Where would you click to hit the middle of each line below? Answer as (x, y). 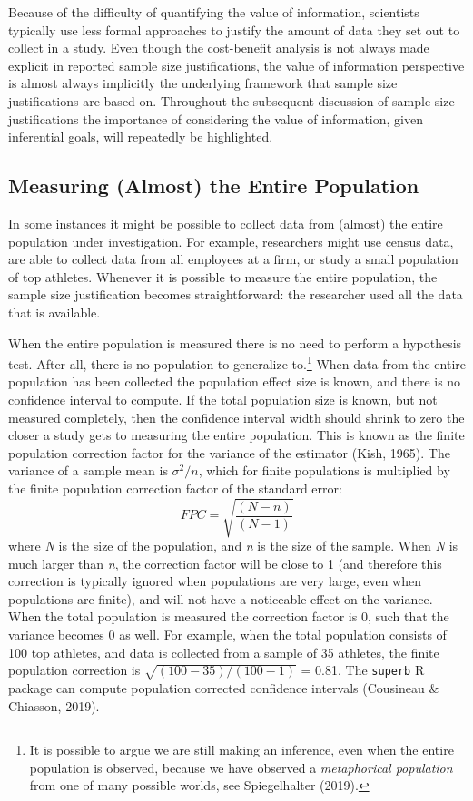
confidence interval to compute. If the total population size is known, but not (223, 399)
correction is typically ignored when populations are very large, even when (215, 581)
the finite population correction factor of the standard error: (175, 488)
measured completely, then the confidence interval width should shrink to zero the (236, 417)
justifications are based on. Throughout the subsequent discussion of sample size (232, 100)
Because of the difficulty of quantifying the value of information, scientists (214, 12)
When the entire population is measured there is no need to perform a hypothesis (235, 342)
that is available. (54, 312)
